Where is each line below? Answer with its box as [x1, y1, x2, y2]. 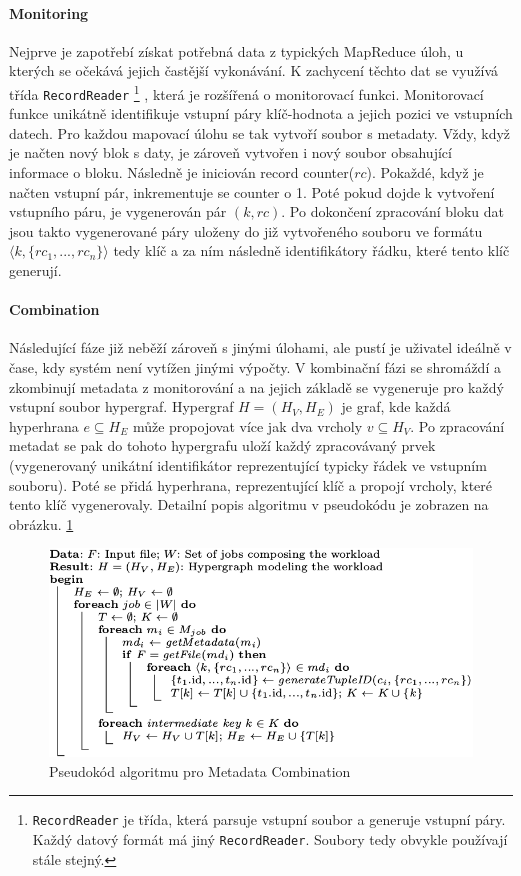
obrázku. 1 [9, 513, 74, 534]
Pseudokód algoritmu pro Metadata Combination [49, 760, 351, 781]
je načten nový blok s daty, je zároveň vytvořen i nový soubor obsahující [9, 142, 452, 163]
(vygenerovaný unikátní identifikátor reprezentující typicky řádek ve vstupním [9, 455, 487, 475]
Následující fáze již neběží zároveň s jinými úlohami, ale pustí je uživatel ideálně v [9, 337, 512, 358]
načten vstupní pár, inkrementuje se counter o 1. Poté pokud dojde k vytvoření [9, 181, 495, 202]
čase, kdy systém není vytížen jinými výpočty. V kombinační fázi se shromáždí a [9, 357, 501, 378]
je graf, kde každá [341, 396, 451, 417]
